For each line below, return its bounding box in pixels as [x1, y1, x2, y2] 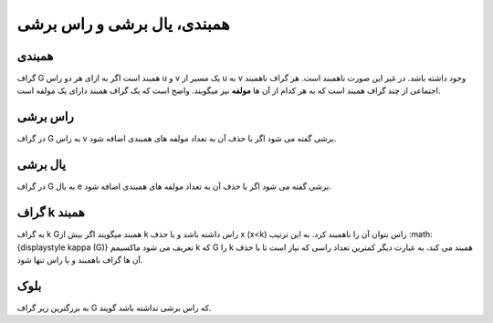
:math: [408, 229, 433, 240]
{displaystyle [16, 242, 66, 253]
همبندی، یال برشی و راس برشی [16, 14, 230, 34]
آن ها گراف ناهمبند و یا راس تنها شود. [16, 254, 143, 265]
